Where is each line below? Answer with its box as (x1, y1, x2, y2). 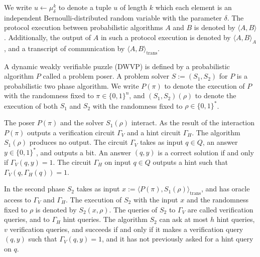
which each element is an (155, 2, 232, 12)
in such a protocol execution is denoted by (100, 32, 231, 42)
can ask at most (159, 214, 208, 224)
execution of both (4, 100, 58, 111)
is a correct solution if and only (158, 147, 254, 157)
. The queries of (109, 204, 158, 214)
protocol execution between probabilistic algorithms (4, 22, 163, 33)
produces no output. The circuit (29, 137, 128, 147)
